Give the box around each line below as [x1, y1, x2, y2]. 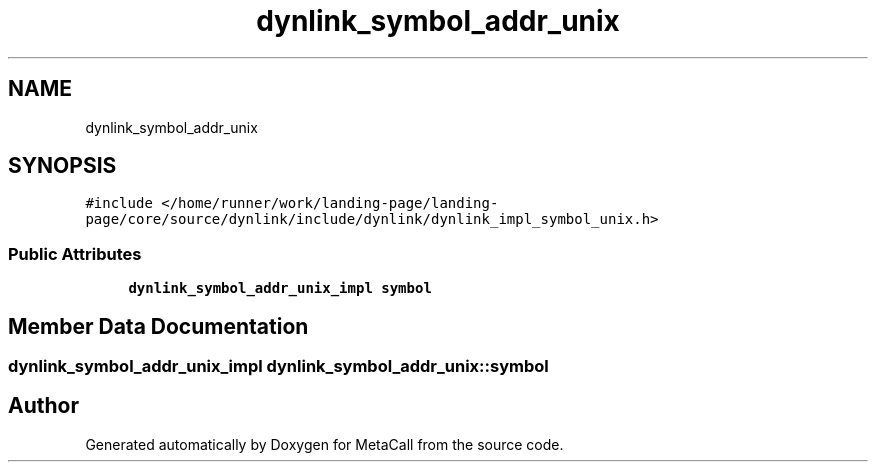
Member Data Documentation [8, 313, 309, 339]
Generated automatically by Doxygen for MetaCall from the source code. [85, 435, 564, 453]
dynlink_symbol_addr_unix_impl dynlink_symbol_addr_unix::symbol [8, 356, 549, 377]
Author [8, 393, 79, 419]
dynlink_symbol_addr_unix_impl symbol [128, 280, 432, 297]
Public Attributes [8, 243, 142, 264]
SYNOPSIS [8, 153, 117, 179]
